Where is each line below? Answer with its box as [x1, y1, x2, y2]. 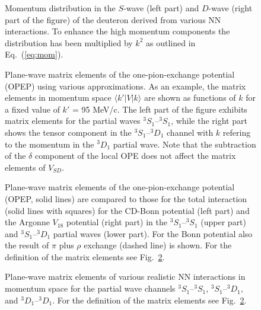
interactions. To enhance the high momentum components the [5, 25, 230, 37]
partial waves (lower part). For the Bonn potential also [53, 227, 253, 239]
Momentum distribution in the [5, 2, 116, 14]
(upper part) [200, 216, 247, 228]
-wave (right [208, 2, 253, 14]
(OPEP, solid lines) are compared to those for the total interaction [5, 192, 247, 204]
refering [222, 126, 251, 138]
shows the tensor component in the [5, 126, 132, 138]
